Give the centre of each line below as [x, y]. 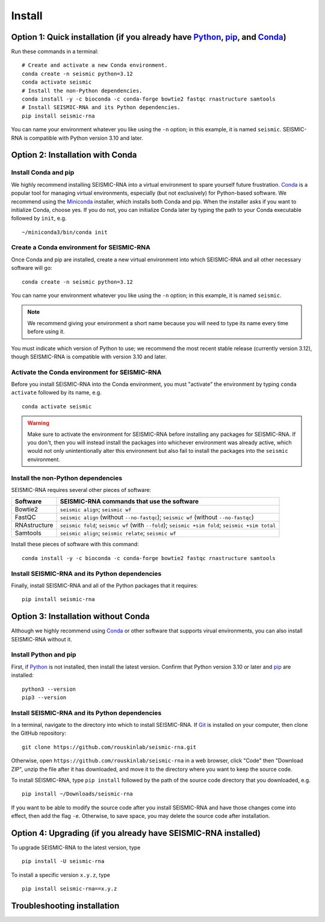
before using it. [46, 332]
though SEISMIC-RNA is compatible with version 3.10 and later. [89, 357]
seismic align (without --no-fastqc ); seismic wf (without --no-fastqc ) [157, 517]
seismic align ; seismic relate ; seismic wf [118, 533]
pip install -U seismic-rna [63, 861]
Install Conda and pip [43, 173]
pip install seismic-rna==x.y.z [70, 889]
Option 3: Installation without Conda [80, 616]
